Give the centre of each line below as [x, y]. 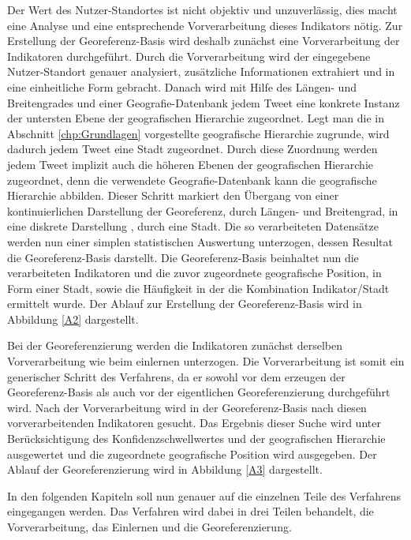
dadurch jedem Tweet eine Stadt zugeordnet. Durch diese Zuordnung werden [192, 149]
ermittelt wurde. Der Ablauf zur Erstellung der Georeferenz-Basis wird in [185, 304]
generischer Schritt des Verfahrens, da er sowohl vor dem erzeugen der [176, 376]
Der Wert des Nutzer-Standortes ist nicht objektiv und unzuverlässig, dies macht [202, 9]
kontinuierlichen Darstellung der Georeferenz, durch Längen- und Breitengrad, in [203, 210]
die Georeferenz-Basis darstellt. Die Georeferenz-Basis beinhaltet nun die [183, 257]
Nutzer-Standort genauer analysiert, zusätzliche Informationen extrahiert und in [201, 71]
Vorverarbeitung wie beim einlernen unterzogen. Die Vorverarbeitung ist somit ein [206, 361]
